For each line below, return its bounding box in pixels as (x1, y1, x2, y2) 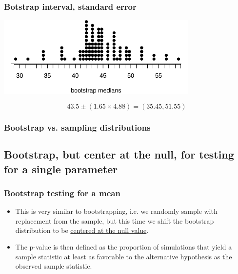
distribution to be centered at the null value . (15, 225, 149, 235)
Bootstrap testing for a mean (4, 186, 120, 199)
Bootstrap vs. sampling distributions (4, 121, 151, 133)
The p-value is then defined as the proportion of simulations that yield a (15, 242, 232, 252)
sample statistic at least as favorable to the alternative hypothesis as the (15, 251, 232, 261)
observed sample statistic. (15, 261, 92, 271)
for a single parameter (4, 161, 118, 176)
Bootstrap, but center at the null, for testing (4, 147, 234, 162)
